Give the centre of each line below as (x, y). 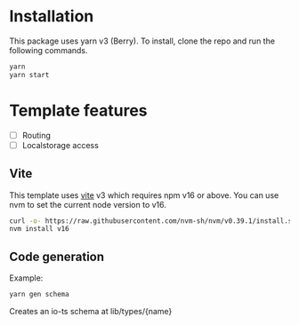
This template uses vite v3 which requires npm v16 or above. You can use (144, 195)
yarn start (29, 75)
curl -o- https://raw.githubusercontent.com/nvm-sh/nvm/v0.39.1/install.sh (153, 221)
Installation (52, 16)
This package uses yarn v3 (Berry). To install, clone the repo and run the (142, 41)
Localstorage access (61, 145)
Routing (36, 135)
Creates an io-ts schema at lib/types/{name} (91, 311)
